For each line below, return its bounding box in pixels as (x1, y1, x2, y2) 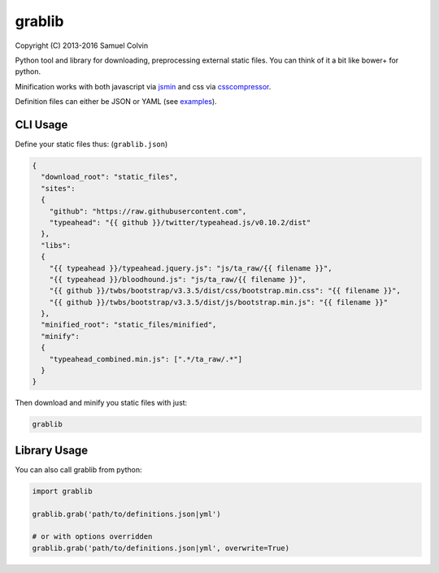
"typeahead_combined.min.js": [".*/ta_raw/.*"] (49, 354, 243, 363)
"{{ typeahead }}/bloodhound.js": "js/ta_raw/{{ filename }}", (49, 275, 307, 284)
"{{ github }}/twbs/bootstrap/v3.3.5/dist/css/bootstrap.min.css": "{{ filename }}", (49, 286, 402, 296)
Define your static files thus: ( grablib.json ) (15, 139, 168, 150)
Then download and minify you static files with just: (15, 398, 188, 408)
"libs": (41, 241, 72, 250)
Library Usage (15, 443, 89, 457)
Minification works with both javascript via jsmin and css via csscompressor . (15, 81, 272, 91)
